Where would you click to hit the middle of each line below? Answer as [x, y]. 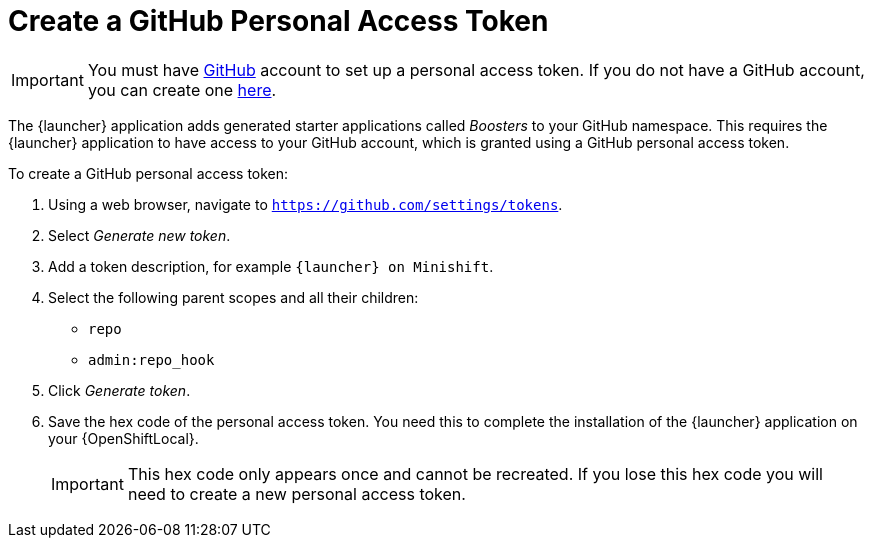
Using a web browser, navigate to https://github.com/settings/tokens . [305, 204]
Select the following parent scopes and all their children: [233, 297]
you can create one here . [182, 89]
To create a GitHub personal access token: [148, 173]
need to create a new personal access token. [296, 493]
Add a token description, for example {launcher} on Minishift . [271, 266]
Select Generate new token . [139, 235]
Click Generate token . [119, 390]
